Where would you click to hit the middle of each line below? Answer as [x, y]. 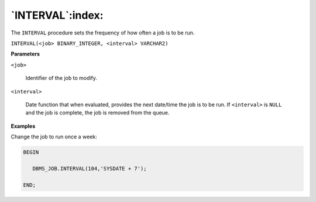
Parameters [25, 54]
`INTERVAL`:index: [57, 15]
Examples [23, 126]
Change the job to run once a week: [54, 137]
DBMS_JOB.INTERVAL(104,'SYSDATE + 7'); [90, 168]
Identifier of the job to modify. [61, 78]
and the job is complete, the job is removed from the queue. [97, 113]
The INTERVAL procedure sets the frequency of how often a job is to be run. [103, 33]
